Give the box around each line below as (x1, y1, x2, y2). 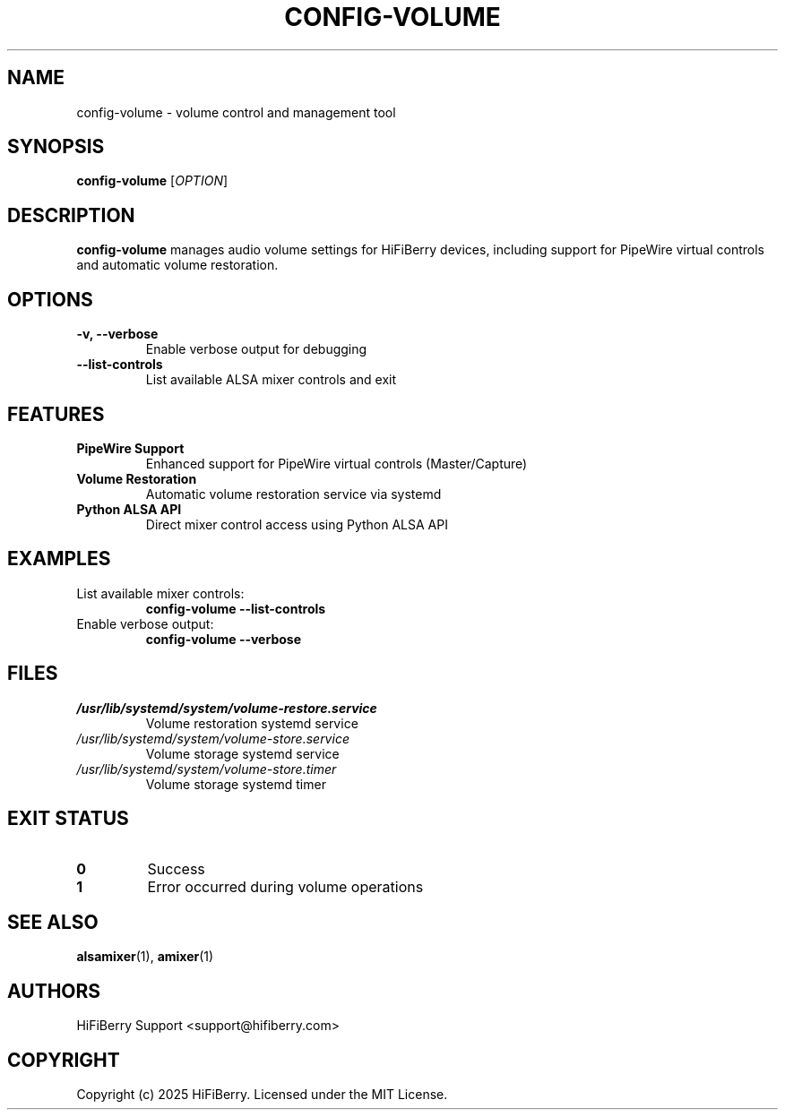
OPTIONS (7, 288, 93, 311)
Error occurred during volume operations (147, 877, 424, 896)
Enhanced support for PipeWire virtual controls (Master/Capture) (145, 455, 528, 471)
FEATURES (7, 402, 105, 425)
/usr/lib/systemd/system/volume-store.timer (76, 760, 337, 777)
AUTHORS (7, 979, 101, 1002)
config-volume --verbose (145, 631, 301, 647)
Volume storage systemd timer (145, 776, 326, 792)
